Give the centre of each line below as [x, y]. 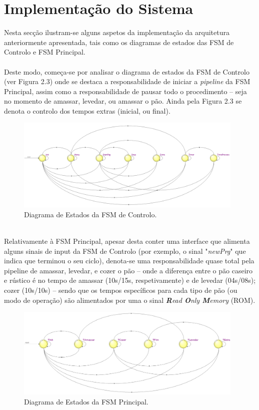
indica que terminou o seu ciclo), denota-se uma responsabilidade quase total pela [129, 261]
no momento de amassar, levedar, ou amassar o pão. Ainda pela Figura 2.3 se [123, 101]
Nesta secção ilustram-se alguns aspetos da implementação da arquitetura [117, 32]
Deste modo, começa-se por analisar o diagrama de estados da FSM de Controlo [127, 71]
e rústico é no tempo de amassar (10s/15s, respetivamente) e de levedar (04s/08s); [130, 280]
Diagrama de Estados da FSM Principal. [86, 401]
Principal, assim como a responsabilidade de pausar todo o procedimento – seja [125, 91]
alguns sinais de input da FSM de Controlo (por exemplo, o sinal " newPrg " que [125, 251]
